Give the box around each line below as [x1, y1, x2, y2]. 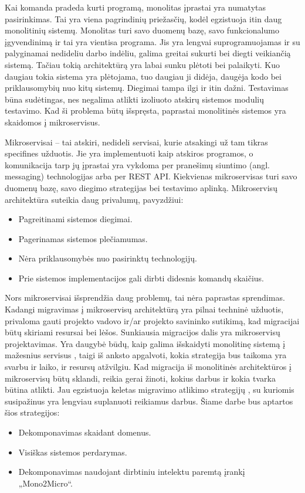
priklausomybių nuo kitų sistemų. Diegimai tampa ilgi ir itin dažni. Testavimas [5, 81, 289, 94]
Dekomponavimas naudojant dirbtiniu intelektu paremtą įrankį [18, 465, 245, 478]
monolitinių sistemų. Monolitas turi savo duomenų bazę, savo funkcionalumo [5, 24, 279, 36]
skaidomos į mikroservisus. [5, 115, 100, 128]
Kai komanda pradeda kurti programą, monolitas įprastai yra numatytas [5, 1, 266, 13]
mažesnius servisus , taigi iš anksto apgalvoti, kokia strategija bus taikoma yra [5, 349, 287, 361]
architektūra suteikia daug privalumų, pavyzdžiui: [5, 193, 184, 205]
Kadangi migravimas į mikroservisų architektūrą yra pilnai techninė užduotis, [5, 303, 284, 315]
